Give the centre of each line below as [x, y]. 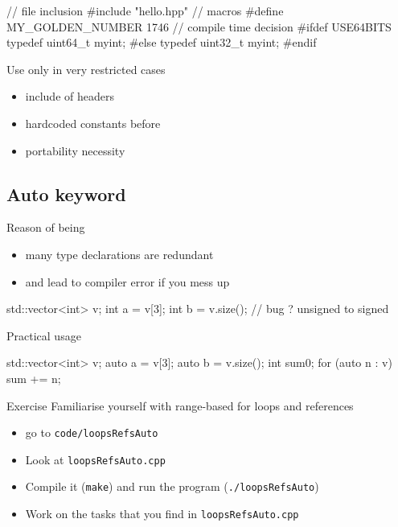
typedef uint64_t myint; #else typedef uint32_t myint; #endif [162, 42]
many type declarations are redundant [119, 254]
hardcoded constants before [93, 123]
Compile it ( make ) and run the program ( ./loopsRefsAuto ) [172, 486]
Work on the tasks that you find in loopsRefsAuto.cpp [162, 514]
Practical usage [44, 335]
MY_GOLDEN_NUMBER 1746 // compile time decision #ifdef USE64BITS [199, 26]
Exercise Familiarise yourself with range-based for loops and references [180, 405]
